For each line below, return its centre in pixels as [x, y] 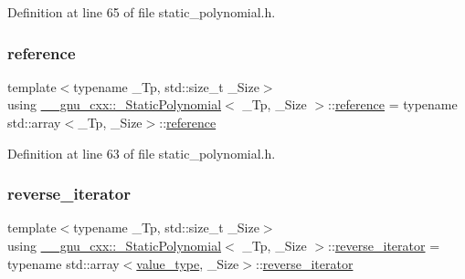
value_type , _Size [188, 263]
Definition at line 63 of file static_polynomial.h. [142, 153]
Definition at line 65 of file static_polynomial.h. [142, 12]
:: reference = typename [393, 104]
